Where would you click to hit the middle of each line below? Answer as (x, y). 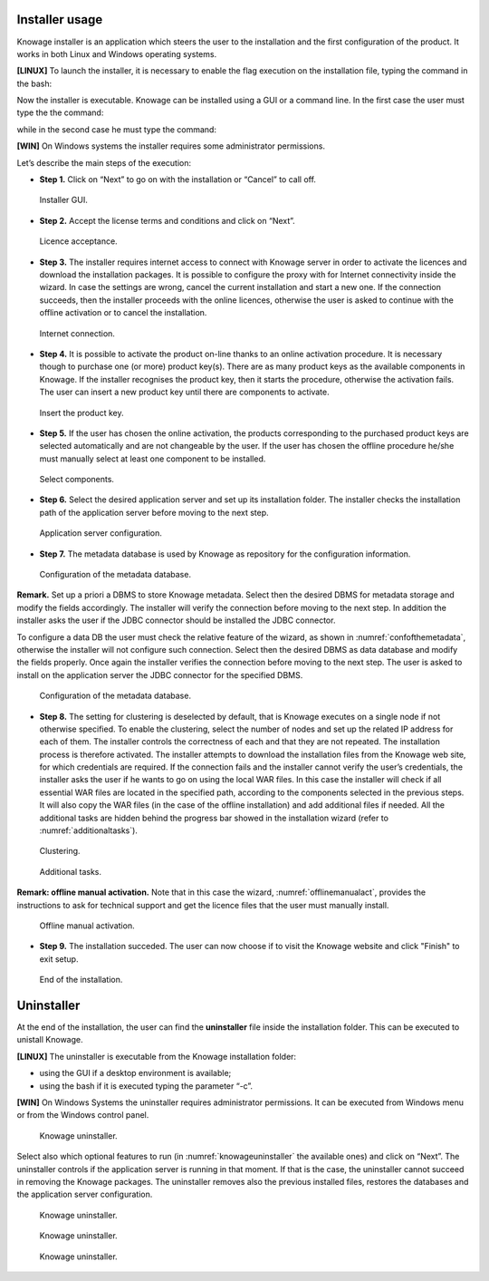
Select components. (77, 480)
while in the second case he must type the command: (117, 129)
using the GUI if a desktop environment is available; (135, 1073)
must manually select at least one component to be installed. (153, 459)
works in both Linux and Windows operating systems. (117, 53)
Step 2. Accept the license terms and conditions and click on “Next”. (168, 220)
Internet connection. (77, 333)
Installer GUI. (63, 200)
